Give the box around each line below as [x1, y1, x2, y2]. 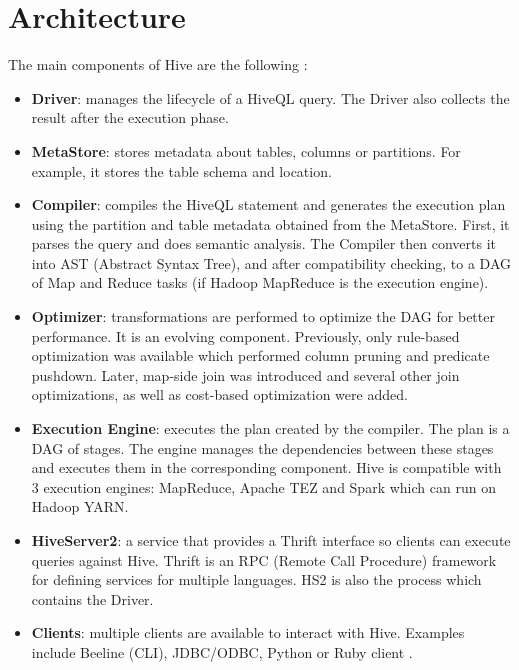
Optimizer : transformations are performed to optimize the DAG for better [31, 306, 495, 327]
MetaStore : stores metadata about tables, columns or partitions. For [31, 140, 461, 161]
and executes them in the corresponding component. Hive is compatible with [31, 457, 502, 478]
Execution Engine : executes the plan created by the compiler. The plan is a [31, 418, 510, 439]
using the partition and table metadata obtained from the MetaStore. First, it [31, 213, 510, 234]
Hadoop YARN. [31, 496, 129, 517]
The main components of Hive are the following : [8, 54, 308, 75]
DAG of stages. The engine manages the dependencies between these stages [31, 437, 494, 458]
